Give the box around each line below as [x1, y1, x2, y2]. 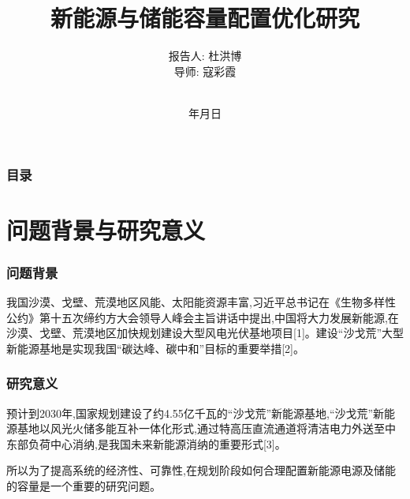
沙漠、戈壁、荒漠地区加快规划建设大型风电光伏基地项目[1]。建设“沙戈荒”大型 [6, 325, 404, 341]
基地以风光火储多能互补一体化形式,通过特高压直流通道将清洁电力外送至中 [17, 420, 396, 437]
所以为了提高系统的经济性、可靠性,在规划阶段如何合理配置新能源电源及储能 [6, 462, 396, 478]
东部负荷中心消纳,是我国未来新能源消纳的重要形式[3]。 [6, 435, 286, 452]
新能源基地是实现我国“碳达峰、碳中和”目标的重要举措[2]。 [6, 340, 304, 356]
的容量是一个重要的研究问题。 [6, 477, 161, 493]
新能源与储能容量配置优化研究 [50, 2, 360, 34]
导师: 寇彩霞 [173, 62, 237, 79]
